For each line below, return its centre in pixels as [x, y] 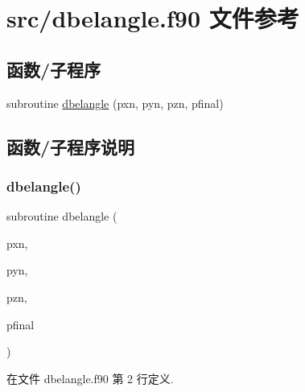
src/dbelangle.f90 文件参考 [153, 18]
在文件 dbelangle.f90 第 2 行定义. [90, 378]
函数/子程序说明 [71, 146]
